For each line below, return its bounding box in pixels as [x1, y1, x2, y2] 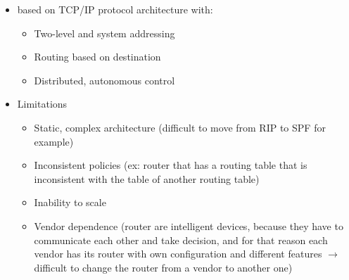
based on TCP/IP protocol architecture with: [17, 2, 213, 16]
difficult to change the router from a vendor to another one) [34, 260, 293, 274]
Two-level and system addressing [34, 25, 175, 40]
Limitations [17, 96, 68, 111]
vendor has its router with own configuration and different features [34, 246, 322, 261]
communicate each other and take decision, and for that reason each [34, 232, 328, 247]
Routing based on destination [34, 49, 161, 64]
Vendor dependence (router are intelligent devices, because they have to [34, 218, 343, 233]
